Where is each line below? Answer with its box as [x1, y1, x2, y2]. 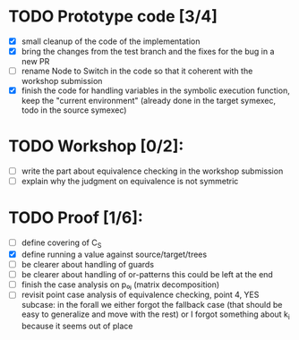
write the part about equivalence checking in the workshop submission [21, 166, 284, 176]
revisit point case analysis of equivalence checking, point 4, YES [21, 289, 260, 301]
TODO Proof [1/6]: [8, 208, 144, 228]
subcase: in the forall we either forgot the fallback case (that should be [21, 300, 283, 310]
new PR [21, 56, 50, 67]
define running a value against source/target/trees [21, 249, 208, 259]
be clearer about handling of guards [21, 259, 154, 270]
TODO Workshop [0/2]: [8, 136, 184, 157]
